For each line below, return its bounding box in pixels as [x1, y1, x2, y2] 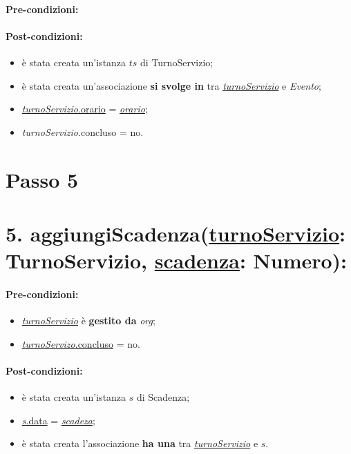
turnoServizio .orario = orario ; [21, 101, 148, 116]
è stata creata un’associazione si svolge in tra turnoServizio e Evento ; [21, 78, 321, 92]
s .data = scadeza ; [21, 413, 95, 427]
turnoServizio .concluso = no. [21, 124, 144, 139]
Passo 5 [6, 165, 79, 193]
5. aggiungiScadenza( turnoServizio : [6, 219, 346, 247]
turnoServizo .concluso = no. [21, 336, 140, 351]
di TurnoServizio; [140, 55, 214, 69]
